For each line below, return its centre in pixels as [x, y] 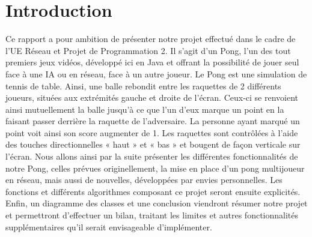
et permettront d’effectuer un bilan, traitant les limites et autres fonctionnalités [152, 215]
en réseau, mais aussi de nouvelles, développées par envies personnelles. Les [144, 180]
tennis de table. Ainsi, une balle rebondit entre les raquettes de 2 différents [143, 85]
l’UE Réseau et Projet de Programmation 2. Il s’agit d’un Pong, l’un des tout [148, 50]
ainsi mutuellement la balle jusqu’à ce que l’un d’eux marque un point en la [145, 109]
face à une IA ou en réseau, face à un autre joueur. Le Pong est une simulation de [156, 73]
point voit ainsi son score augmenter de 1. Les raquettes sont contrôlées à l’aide [152, 132]
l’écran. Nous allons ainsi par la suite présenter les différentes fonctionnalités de [152, 156]
